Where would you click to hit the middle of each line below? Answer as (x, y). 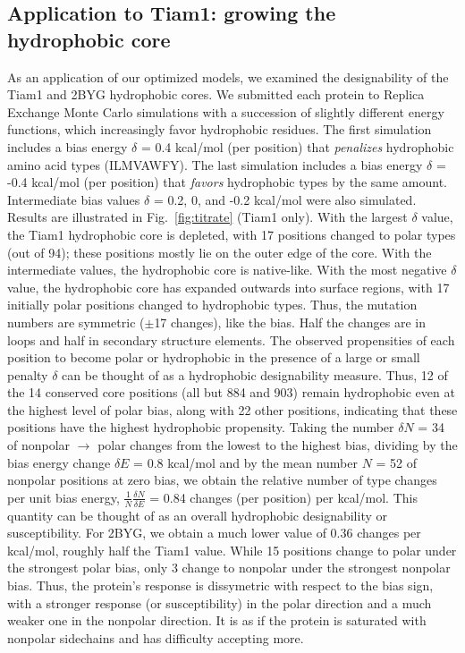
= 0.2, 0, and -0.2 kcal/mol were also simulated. (285, 199)
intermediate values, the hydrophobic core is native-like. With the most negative (227, 270)
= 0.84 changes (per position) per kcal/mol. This (283, 497)
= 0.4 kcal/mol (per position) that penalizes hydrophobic (297, 146)
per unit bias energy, (63, 497)
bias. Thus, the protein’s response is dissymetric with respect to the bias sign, (220, 585)
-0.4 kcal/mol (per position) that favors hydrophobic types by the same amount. (228, 182)
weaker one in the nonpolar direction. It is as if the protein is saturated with (217, 620)
